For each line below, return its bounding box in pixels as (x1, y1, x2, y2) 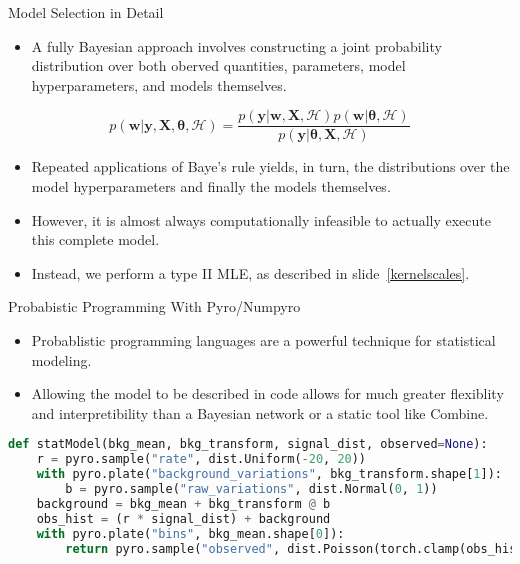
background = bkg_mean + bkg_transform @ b (36, 496, 331, 511)
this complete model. (31, 229, 160, 250)
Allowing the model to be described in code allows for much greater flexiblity (31, 383, 504, 404)
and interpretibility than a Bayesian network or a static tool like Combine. (31, 402, 489, 423)
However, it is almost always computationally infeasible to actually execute (31, 209, 491, 230)
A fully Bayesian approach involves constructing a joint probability (31, 35, 442, 56)
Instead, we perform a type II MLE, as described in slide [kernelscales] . (31, 262, 470, 283)
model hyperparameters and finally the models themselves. (31, 176, 391, 197)
